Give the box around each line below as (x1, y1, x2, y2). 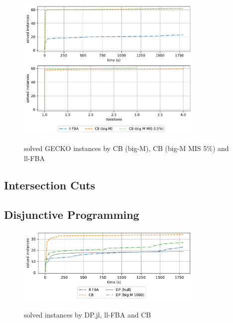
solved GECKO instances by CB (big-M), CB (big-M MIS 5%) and (24, 143, 229, 154)
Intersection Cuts (4, 177, 96, 192)
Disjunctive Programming (4, 206, 139, 222)
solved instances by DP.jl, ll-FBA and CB (24, 310, 151, 320)
